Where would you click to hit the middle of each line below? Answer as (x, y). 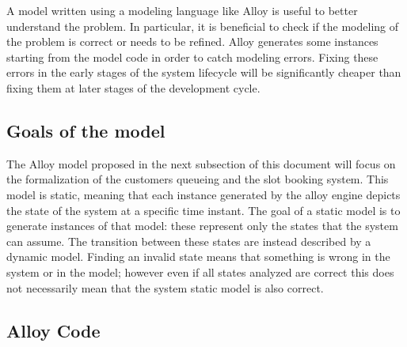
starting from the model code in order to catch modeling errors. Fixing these (192, 57)
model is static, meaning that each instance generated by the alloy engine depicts (203, 194)
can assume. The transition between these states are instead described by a (189, 241)
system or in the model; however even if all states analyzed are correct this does (200, 272)
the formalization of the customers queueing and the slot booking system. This (198, 179)
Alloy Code (53, 330)
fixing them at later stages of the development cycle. (133, 87)
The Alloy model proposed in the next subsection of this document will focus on (201, 163)
